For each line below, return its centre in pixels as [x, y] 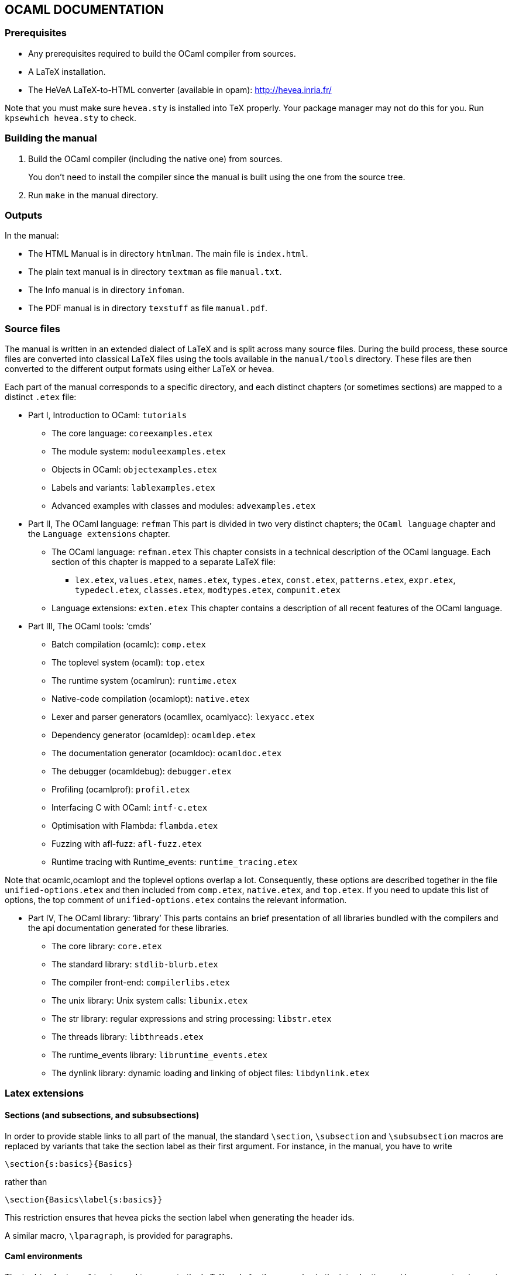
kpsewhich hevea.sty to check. [71, 118]
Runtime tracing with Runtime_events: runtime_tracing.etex [175, 862]
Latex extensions [44, 1093]
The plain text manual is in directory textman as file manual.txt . [155, 272]
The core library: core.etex [107, 946]
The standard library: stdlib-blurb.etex [135, 964]
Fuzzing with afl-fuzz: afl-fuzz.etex [127, 844]
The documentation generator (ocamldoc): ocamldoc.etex [167, 753]
